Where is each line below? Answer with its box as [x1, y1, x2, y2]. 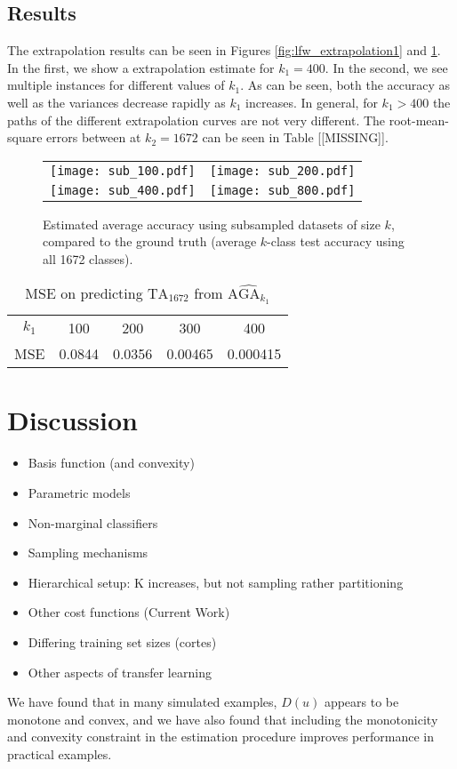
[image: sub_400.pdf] [50, 182, 196, 197]
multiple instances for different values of [7, 76, 225, 94]
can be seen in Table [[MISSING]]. [202, 128, 389, 147]
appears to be [324, 693, 399, 711]
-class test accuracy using [267, 232, 405, 251]
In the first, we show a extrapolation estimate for [7, 58, 275, 76]
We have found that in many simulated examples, [7, 693, 277, 711]
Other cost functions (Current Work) [28, 603, 230, 621]
